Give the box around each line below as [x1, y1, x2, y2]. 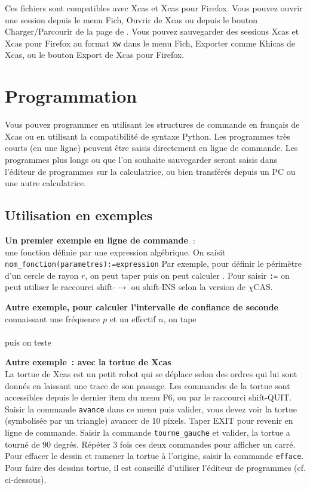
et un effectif [109, 312, 156, 325]
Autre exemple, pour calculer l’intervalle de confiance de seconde [5, 301, 278, 313]
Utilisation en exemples [5, 206, 153, 224]
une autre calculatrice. [5, 177, 87, 189]
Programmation [5, 84, 137, 108]
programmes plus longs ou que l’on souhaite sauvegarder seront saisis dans [5, 153, 277, 165]
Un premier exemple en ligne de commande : [5, 233, 195, 246]
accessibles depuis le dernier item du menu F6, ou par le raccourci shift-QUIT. [5, 391, 292, 403]
